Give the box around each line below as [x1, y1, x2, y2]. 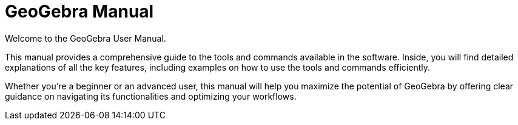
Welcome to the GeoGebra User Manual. [5, 33, 166, 43]
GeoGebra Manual [5, 1, 154, 22]
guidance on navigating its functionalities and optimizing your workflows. [5, 91, 297, 101]
